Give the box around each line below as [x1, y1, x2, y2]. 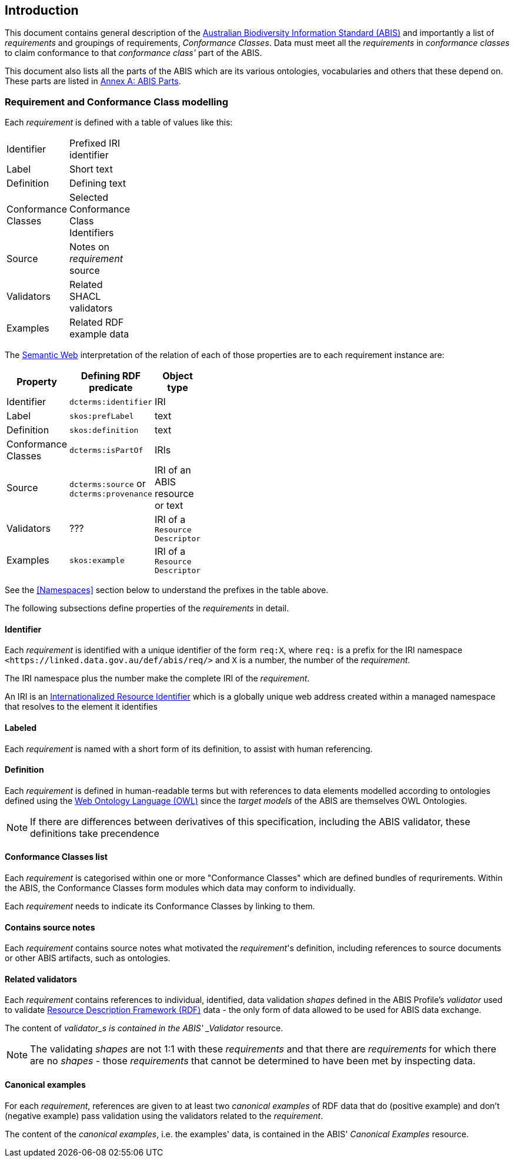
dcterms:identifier [69, 397, 152, 406]
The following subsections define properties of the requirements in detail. [5, 603, 289, 614]
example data [69, 328, 129, 340]
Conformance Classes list [5, 852, 108, 862]
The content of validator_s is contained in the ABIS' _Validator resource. [5, 1023, 283, 1034]
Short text [69, 163, 113, 176]
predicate [89, 382, 133, 394]
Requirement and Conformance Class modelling [5, 95, 229, 108]
